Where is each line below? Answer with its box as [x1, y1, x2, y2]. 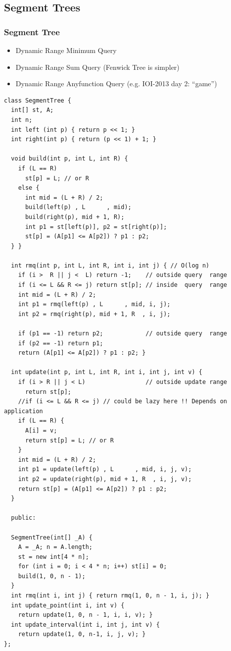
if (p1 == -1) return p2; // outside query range [18, 330, 228, 337]
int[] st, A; [11, 107, 54, 114]
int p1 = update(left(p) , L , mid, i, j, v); [18, 466, 192, 473]
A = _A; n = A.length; [18, 543, 92, 551]
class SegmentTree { [4, 97, 72, 104]
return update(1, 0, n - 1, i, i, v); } [18, 611, 153, 619]
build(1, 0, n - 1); [18, 572, 86, 580]
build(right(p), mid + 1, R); [25, 213, 125, 220]
